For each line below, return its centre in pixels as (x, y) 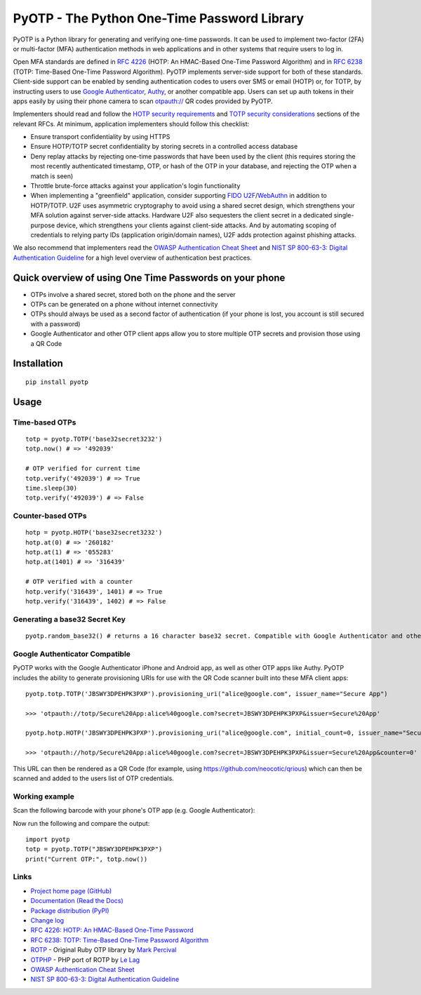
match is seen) (52, 176)
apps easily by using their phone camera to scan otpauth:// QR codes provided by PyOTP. (143, 101)
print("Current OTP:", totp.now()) (87, 859)
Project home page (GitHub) (71, 890)
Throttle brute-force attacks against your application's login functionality (135, 186)
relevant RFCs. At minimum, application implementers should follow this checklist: (131, 123)
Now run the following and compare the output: (81, 823)
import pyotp (48, 839)
